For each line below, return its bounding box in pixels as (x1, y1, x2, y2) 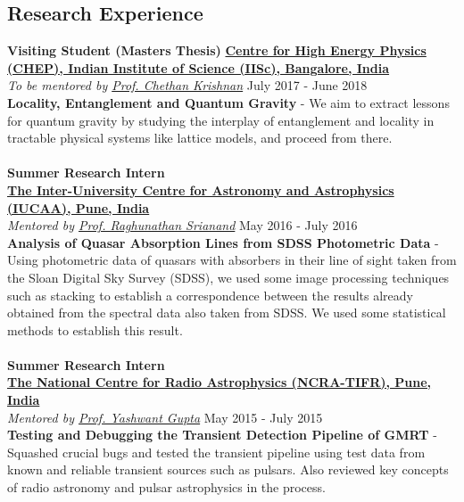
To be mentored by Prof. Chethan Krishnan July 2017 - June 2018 (7, 76, 368, 95)
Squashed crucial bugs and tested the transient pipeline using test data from (7, 442, 426, 461)
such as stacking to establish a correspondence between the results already (7, 285, 413, 304)
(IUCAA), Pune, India (7, 198, 150, 217)
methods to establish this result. (7, 320, 183, 339)
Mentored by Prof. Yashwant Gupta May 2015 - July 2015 (7, 407, 323, 426)
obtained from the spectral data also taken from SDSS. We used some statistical (7, 303, 446, 322)
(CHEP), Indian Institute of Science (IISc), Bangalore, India (7, 58, 390, 77)
